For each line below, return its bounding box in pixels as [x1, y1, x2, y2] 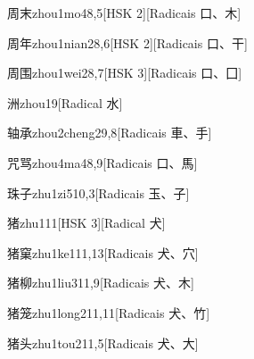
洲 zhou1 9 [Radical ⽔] [7, 93, 123, 112]
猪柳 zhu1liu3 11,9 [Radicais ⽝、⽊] [7, 273, 194, 292]
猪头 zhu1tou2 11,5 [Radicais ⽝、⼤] [7, 333, 199, 352]
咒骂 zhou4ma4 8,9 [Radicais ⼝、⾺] [7, 153, 198, 171]
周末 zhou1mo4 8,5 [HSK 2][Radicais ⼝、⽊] [7, 4, 242, 21]
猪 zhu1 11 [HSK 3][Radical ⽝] [7, 213, 166, 232]
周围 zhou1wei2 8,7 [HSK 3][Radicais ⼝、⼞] [7, 63, 242, 82]
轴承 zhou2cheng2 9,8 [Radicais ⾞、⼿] [7, 123, 212, 142]
